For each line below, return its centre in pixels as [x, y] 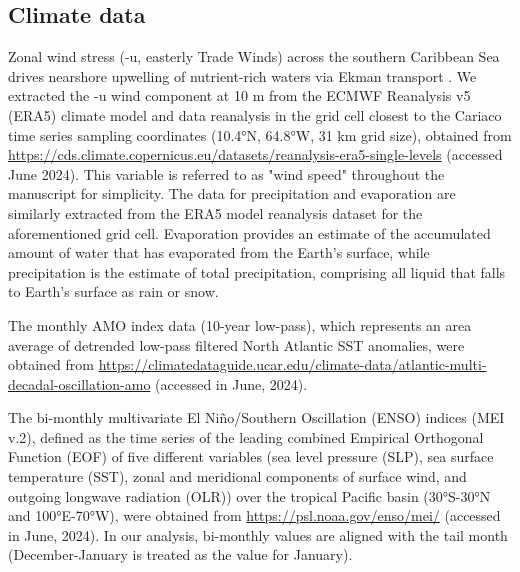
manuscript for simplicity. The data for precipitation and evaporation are [232, 193]
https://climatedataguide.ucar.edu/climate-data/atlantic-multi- [292, 364]
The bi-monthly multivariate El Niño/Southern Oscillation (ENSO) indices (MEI [256, 417]
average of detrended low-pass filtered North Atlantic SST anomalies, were [236, 344]
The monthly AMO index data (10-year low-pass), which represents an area [240, 324]
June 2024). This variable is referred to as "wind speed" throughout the [226, 173]
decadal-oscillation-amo [79, 383]
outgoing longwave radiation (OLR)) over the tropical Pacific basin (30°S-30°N [249, 495]
